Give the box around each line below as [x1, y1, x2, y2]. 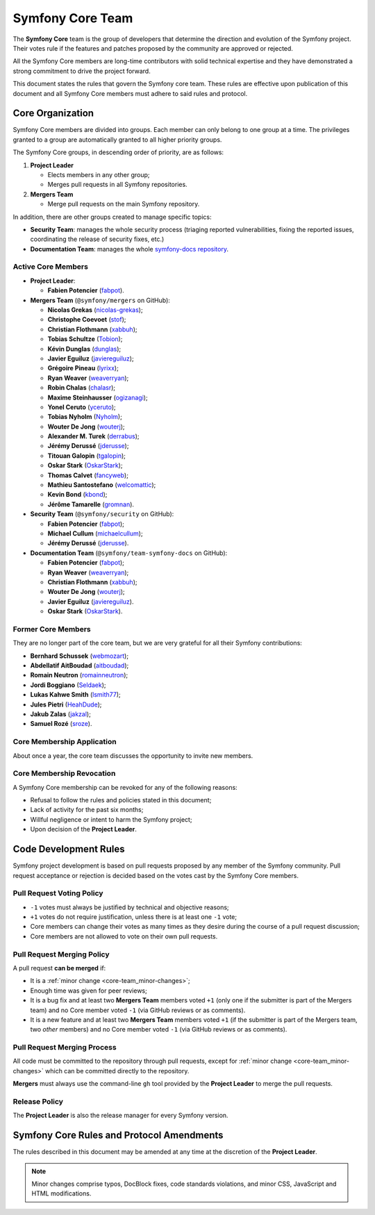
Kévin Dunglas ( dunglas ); [47, 345, 122, 353]
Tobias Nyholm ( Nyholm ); [47, 413, 123, 421]
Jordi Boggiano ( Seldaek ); [30, 681, 107, 689]
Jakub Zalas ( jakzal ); [30, 710, 92, 718]
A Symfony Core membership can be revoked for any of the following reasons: [12, 783, 237, 791]
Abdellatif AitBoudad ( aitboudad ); [30, 661, 129, 670]
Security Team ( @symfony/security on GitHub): [30, 510, 174, 518]
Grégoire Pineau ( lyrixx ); [47, 364, 119, 372]
